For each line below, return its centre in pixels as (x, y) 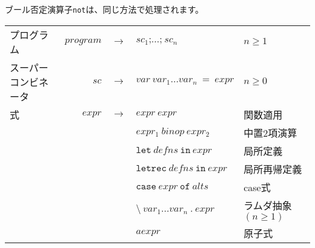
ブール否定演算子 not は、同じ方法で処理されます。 (104, 9)
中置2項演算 (270, 132)
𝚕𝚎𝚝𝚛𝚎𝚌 (151, 168)
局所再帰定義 (273, 169)
